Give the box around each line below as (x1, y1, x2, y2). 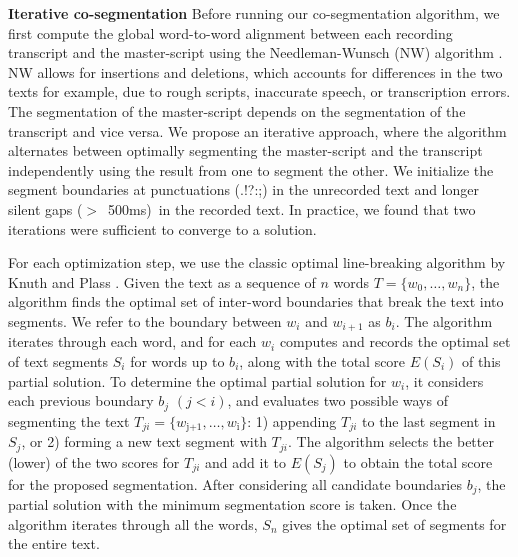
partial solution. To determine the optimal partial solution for (8, 370, 387, 391)
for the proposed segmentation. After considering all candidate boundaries (8, 473, 462, 494)
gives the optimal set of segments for (282, 513, 507, 534)
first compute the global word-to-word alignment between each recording (8, 22, 453, 43)
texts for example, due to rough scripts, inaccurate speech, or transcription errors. (8, 81, 511, 102)
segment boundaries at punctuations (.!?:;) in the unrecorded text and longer (8, 179, 479, 200)
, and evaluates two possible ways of (227, 390, 448, 411)
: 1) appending (247, 410, 337, 431)
